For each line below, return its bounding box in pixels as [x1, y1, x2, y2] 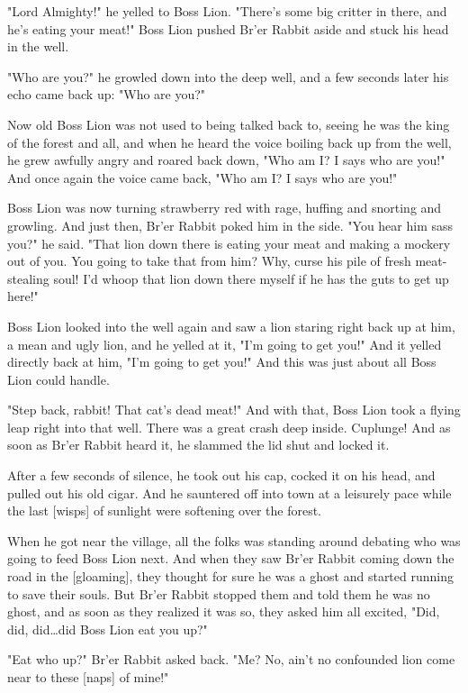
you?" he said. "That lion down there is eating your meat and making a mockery [7, 233, 451, 252]
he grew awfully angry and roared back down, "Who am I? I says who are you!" [7, 150, 445, 169]
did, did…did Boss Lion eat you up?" [7, 619, 208, 638]
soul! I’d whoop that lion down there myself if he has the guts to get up [53, 269, 449, 287]
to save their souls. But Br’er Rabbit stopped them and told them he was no [7, 584, 430, 603]
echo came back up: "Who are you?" [7, 85, 206, 104]
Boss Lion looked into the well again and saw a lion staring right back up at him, [7, 316, 455, 335]
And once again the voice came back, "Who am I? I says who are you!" [7, 168, 398, 187]
